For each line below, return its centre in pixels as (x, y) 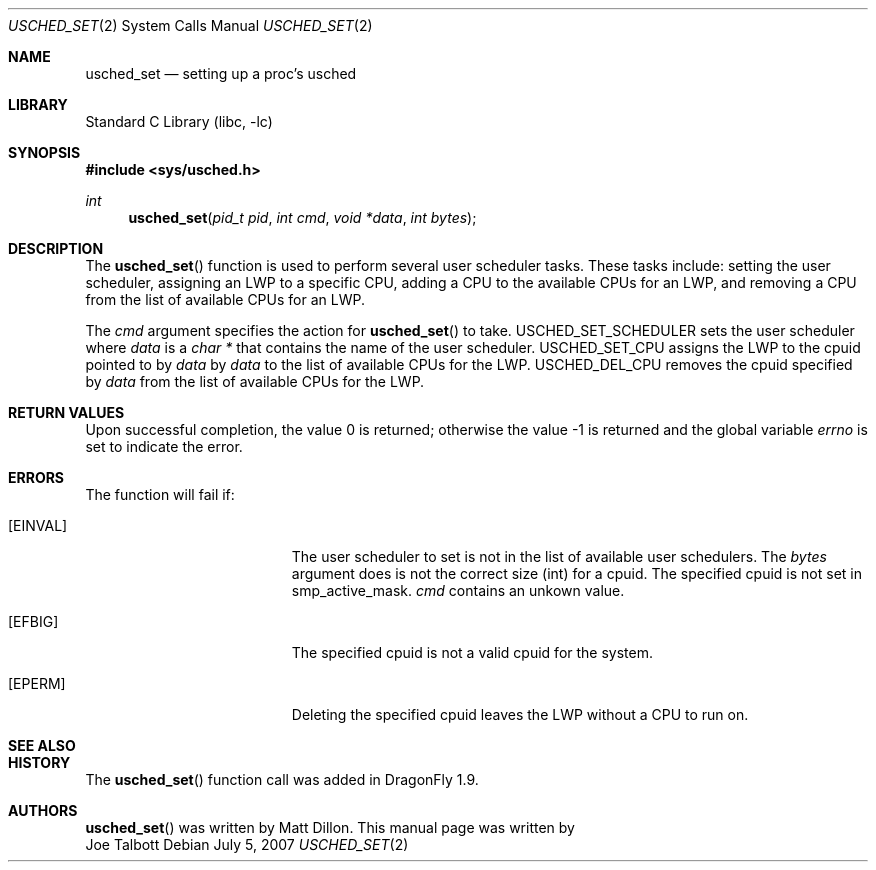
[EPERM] (37, 683)
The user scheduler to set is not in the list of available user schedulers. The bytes (559, 556)
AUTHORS (43, 810)
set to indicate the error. (164, 446)
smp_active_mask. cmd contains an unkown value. (458, 590)
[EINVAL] (38, 525)
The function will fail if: (160, 494)
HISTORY (39, 762)
